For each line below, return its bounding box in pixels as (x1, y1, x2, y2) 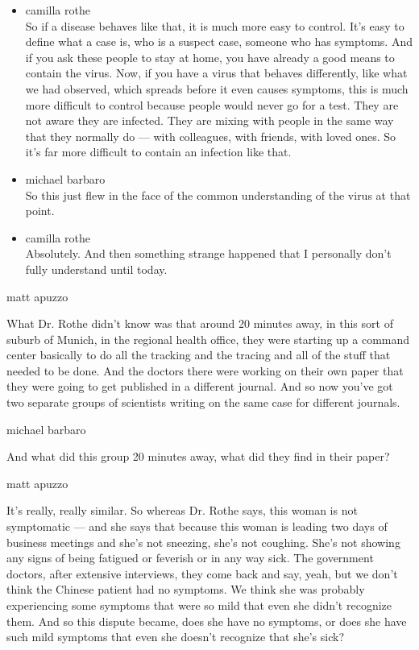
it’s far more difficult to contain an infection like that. (25, 143, 292, 160)
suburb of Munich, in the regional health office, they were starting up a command (6, 330, 410, 347)
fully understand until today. (25, 260, 168, 277)
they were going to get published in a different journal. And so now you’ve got (6, 378, 393, 395)
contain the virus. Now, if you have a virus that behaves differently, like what (25, 64, 408, 81)
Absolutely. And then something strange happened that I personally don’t (25, 245, 392, 262)
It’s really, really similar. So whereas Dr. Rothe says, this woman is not (6, 502, 358, 519)
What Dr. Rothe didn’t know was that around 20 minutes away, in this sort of (6, 315, 393, 332)
